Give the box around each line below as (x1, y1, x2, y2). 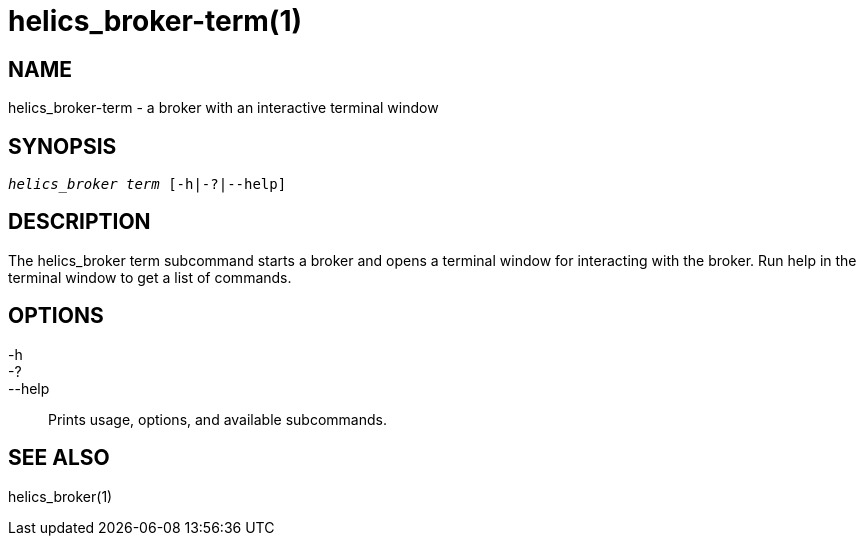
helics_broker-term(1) (8, 4, 303, 38)
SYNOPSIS (8, 133, 117, 159)
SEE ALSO (8, 445, 110, 471)
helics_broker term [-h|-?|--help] (8, 176, 287, 193)
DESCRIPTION (8, 209, 151, 235)
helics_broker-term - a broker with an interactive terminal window (8, 99, 439, 117)
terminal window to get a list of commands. (8, 268, 292, 286)
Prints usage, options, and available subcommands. (48, 410, 387, 428)
